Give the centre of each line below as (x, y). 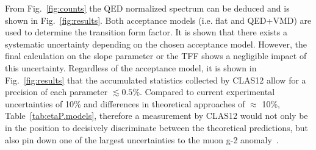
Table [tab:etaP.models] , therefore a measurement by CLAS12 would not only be (156, 116)
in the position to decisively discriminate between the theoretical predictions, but (157, 127)
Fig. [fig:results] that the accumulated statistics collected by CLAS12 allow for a (156, 80)
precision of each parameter (56, 92)
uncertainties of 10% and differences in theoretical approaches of (125, 103)
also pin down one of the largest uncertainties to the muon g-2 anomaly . (142, 139)
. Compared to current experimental (207, 92)
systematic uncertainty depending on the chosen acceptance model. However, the (156, 44)
